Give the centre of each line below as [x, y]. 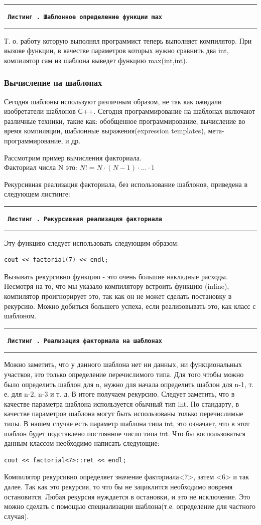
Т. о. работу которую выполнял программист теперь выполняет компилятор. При [128, 40]
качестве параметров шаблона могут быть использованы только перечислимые [124, 413]
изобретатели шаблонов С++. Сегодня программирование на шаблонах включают [130, 111]
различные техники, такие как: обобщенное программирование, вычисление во [125, 121]
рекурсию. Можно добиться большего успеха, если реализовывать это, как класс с [130, 306]
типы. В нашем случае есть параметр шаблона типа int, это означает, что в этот [127, 423]
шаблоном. [20, 316]
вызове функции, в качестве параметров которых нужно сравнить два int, [116, 50]
